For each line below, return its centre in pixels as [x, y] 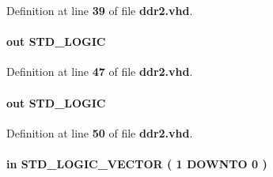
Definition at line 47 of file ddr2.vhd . [100, 72]
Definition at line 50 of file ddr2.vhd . [100, 132]
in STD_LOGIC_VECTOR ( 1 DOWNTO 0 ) [137, 163]
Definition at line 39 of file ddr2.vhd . [100, 10]
